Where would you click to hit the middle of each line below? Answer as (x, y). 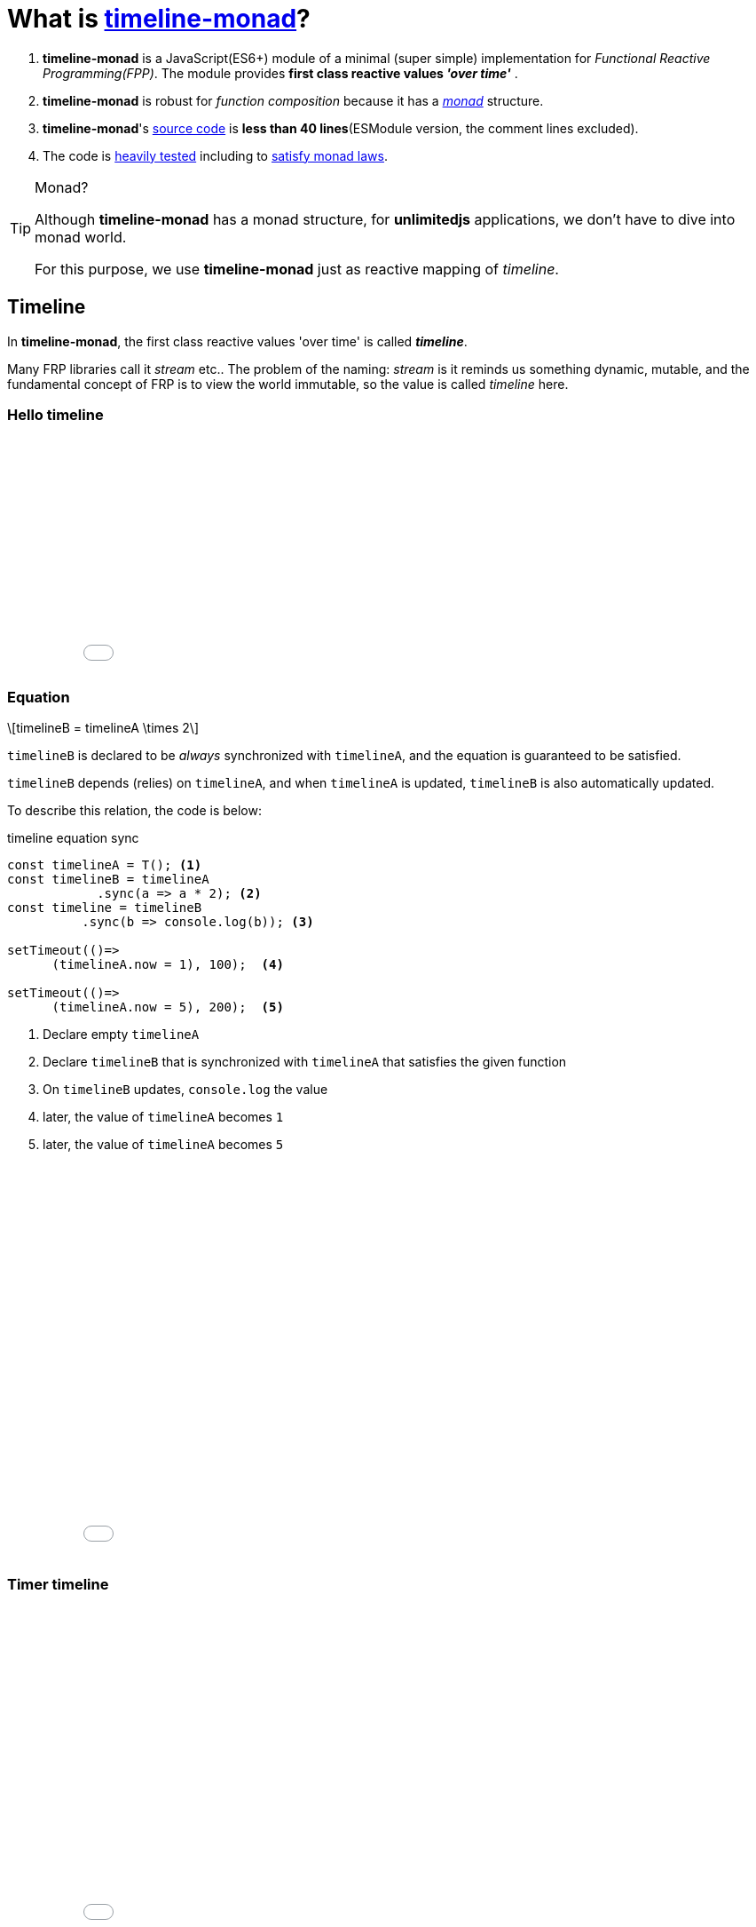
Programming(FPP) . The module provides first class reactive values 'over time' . (280, 73)
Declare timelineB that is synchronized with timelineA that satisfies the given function (305, 1062)
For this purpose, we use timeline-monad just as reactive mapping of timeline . (297, 269)
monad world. (81, 237)
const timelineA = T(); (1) (105, 865)
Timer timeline (58, 1585)
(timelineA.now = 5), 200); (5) (168, 1007)
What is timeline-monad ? (159, 19)
